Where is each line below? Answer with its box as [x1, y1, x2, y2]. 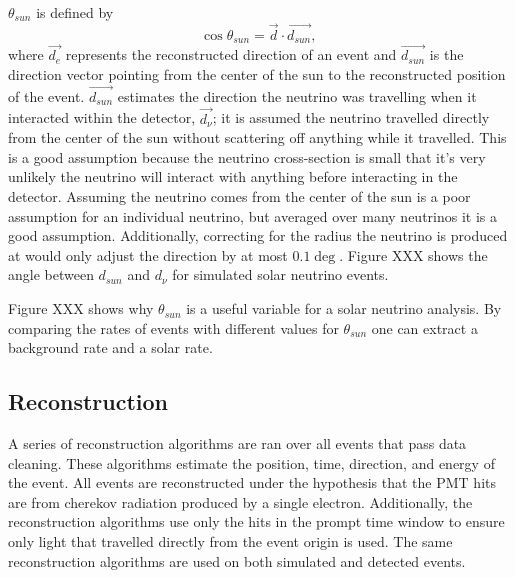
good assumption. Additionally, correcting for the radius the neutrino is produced [8, 225, 508, 246]
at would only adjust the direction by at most [8, 244, 288, 265]
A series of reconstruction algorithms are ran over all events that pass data [8, 433, 467, 454]
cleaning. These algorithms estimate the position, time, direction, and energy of [8, 452, 495, 473]
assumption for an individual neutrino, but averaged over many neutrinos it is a [8, 205, 498, 226]
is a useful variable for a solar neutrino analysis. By [186, 298, 502, 319]
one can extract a [371, 317, 478, 338]
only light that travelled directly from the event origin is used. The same [8, 531, 453, 551]
